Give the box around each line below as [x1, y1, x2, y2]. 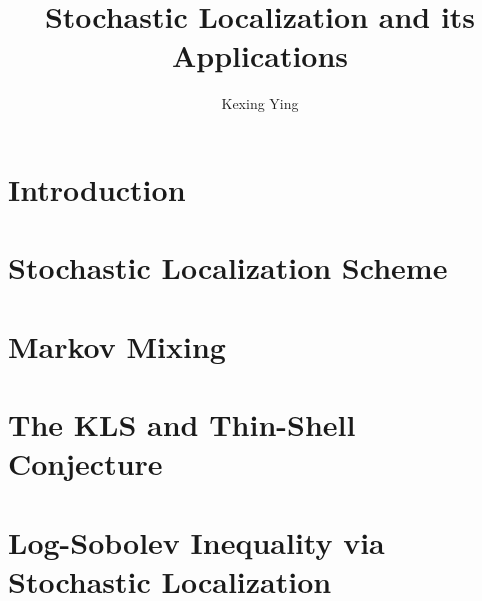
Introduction [8, 168, 186, 209]
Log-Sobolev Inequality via [8, 521, 385, 562]
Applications [171, 35, 349, 76]
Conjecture [8, 443, 163, 484]
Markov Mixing [8, 325, 226, 366]
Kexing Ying [221, 93, 299, 114]
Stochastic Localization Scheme [8, 247, 448, 288]
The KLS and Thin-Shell [8, 404, 356, 445]
